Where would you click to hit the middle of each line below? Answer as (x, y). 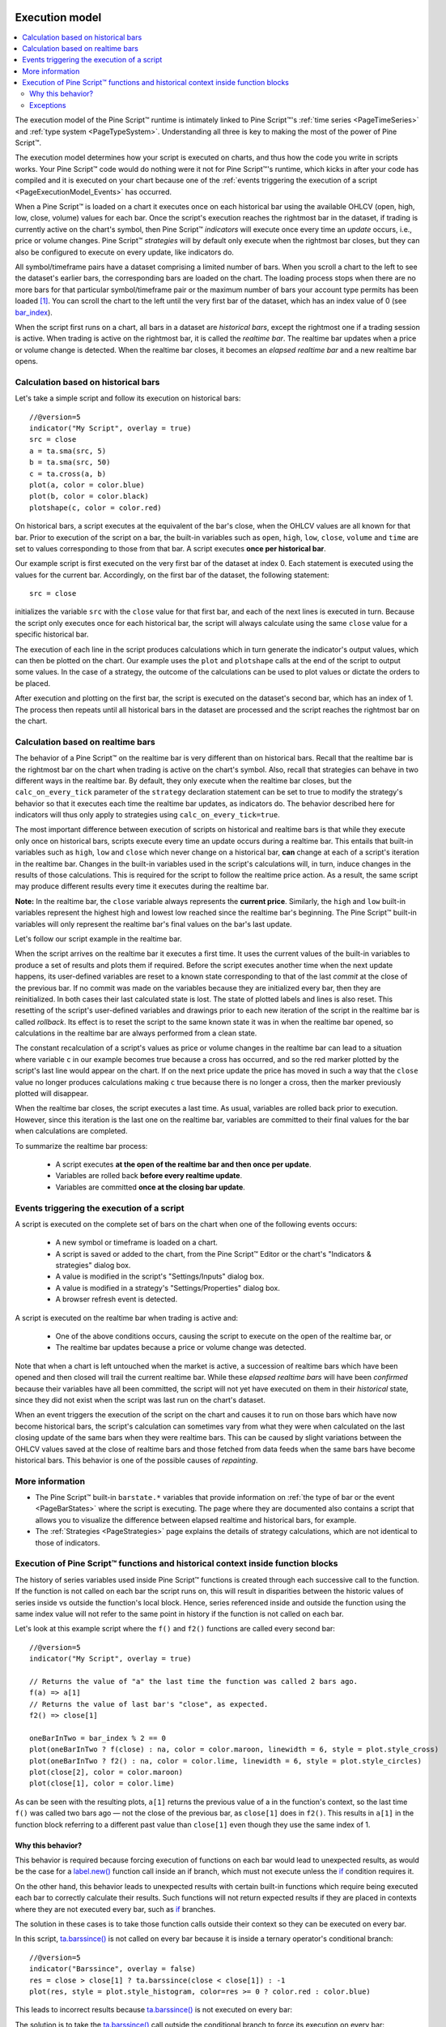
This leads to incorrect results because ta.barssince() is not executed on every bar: (154, 2010)
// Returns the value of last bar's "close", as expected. (149, 1704)
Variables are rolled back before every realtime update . (149, 1176)
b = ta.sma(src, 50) (70, 463)
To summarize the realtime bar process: (81, 1146)
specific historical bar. (52, 634)
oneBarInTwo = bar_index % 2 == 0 (98, 1738)
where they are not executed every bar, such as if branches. (115, 1909)
